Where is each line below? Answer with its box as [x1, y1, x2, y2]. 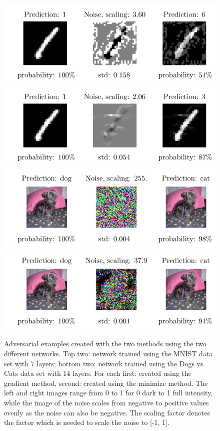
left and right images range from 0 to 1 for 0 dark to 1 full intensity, [4, 387, 213, 398]
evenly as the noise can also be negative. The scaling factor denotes [4, 407, 210, 417]
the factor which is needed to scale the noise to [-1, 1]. [4, 417, 169, 427]
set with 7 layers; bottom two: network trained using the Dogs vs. [4, 358, 205, 368]
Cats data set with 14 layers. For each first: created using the [4, 368, 191, 378]
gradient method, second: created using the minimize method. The [4, 377, 208, 388]
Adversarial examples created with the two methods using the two [4, 338, 206, 349]
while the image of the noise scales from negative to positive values [4, 397, 209, 407]
